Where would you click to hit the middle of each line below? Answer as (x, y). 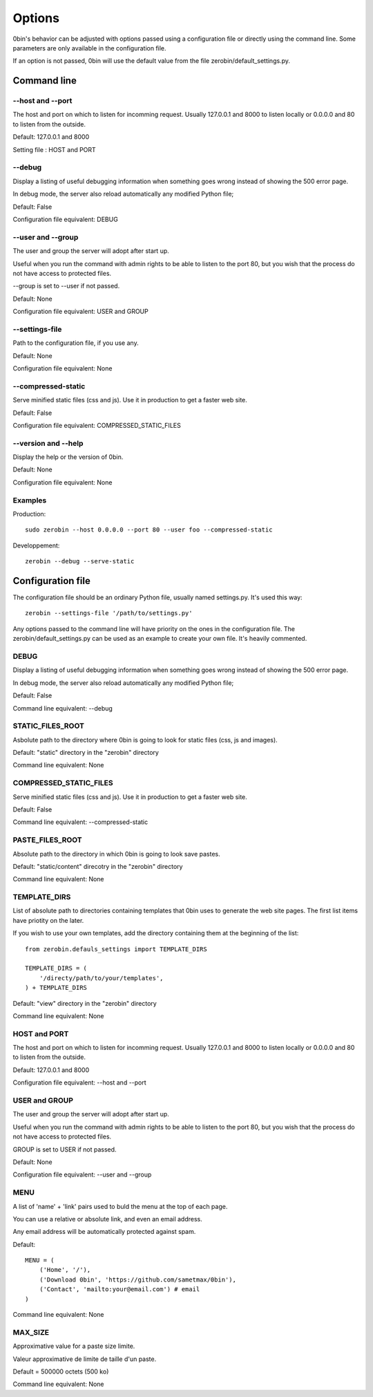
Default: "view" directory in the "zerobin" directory (85, 1003)
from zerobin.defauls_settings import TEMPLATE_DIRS (116, 949)
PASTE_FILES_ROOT (47, 840)
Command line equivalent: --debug (63, 708)
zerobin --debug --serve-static (80, 561)
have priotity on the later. (48, 920)
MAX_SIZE (31, 1332)
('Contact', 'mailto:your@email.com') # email (119, 1290)
